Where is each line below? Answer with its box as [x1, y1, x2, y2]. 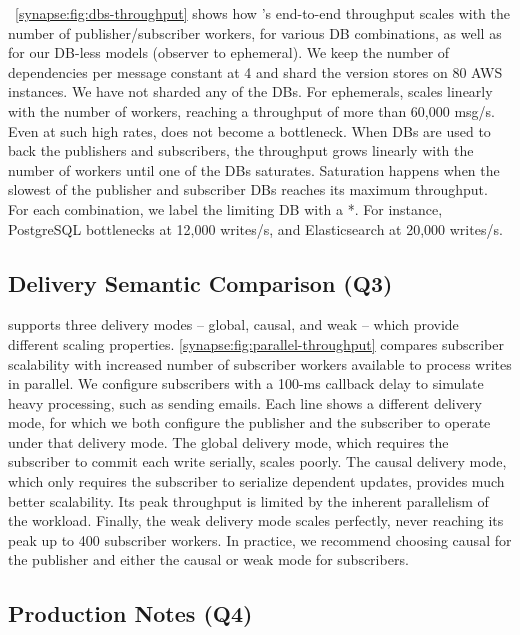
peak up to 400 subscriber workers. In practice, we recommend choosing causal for [8, 529, 512, 550]
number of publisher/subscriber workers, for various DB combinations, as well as [8, 22, 502, 43]
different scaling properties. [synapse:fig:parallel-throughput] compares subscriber [8, 333, 504, 354]
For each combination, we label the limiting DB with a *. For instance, [8, 198, 443, 219]
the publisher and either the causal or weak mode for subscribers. [8, 549, 409, 570]
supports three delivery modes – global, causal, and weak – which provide [8, 314, 459, 335]
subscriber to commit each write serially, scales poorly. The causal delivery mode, [8, 451, 507, 472]
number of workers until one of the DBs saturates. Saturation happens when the [8, 159, 500, 180]
